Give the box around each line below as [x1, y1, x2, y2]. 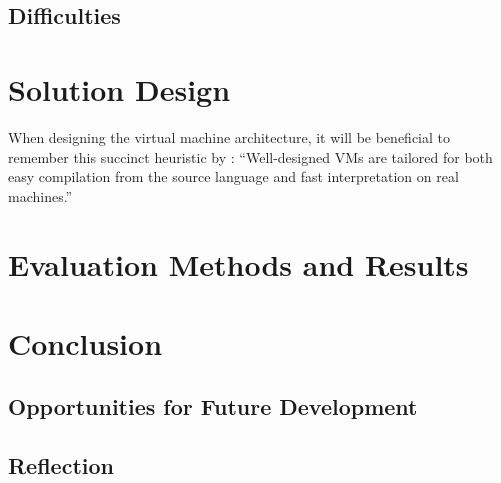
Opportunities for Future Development [8, 391, 418, 422]
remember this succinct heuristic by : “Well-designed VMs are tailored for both [8, 146, 493, 167]
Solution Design [8, 68, 231, 109]
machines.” [8, 185, 73, 206]
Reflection [8, 450, 114, 481]
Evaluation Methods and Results [8, 244, 469, 285]
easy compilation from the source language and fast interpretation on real [8, 166, 459, 187]
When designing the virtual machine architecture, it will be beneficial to [8, 126, 450, 147]
